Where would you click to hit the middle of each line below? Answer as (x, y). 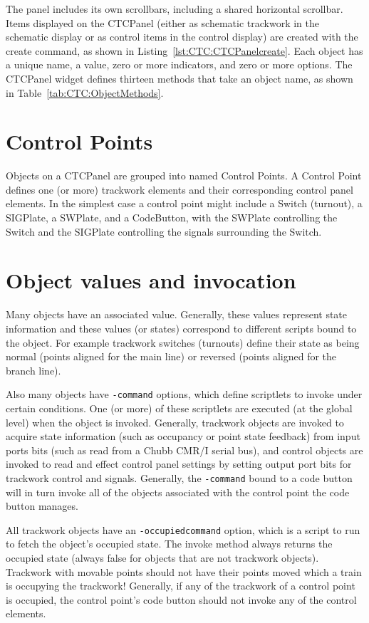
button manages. (42, 506)
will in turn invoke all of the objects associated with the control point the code (178, 492)
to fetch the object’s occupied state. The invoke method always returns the (169, 544)
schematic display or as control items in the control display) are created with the (182, 37)
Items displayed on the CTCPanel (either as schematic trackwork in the (163, 22)
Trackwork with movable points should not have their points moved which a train (184, 571)
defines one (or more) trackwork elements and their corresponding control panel (180, 189)
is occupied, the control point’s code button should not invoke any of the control (181, 599)
